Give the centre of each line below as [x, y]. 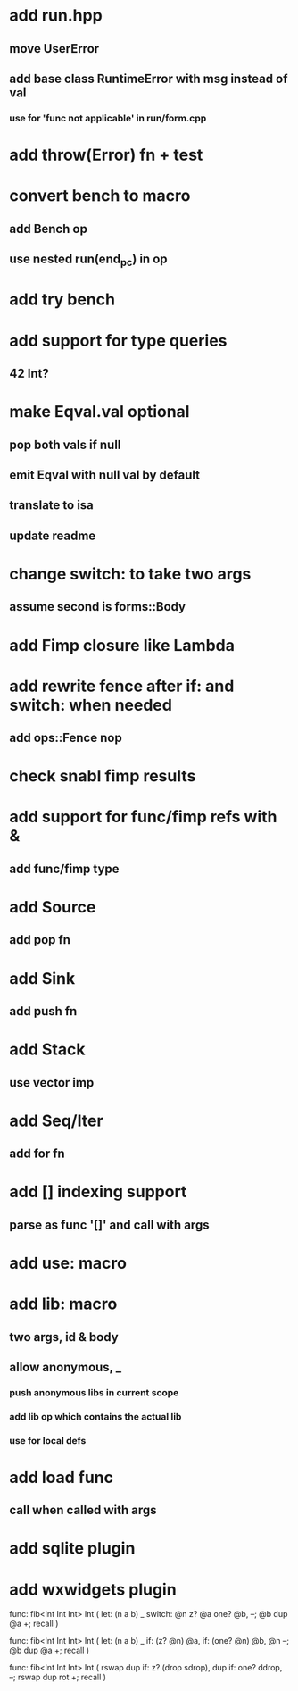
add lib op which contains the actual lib [95, 1416]
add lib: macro [63, 1304]
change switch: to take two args [130, 574]
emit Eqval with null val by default [105, 475]
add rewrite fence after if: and [122, 686]
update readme [53, 535]
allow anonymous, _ [66, 1367]
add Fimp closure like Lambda [122, 645]
